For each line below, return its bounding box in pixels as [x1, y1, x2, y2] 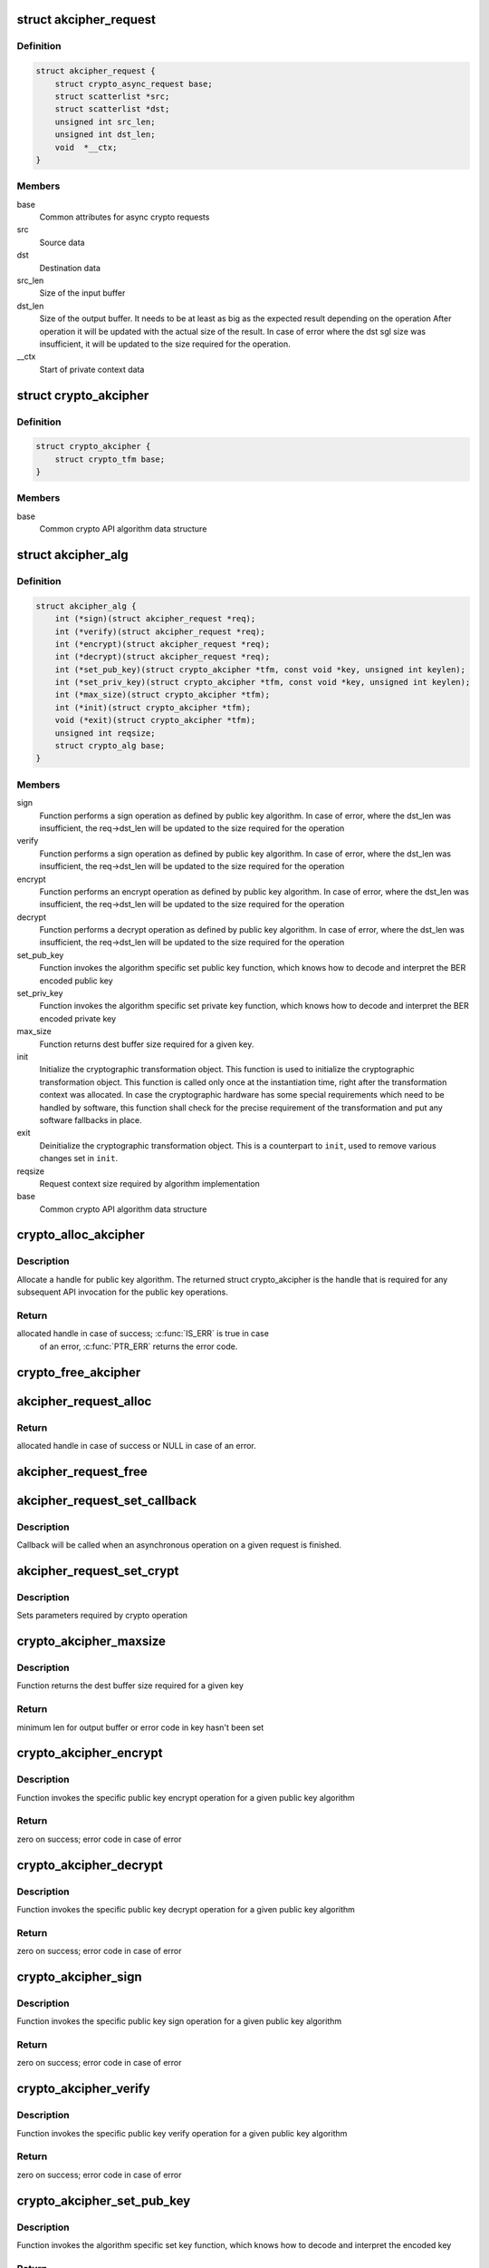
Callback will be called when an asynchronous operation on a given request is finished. [16, 1540, 341, 1550]
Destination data [39, 262, 101, 273]
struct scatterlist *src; [54, 91, 170, 102]
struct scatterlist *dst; [54, 104, 170, 114]
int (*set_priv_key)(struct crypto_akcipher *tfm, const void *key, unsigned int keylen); [54, 677, 471, 688]
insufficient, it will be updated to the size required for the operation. [39, 338, 292, 349]
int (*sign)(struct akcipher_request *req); [54, 613, 256, 624]
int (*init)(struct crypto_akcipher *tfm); [54, 702, 251, 712]
